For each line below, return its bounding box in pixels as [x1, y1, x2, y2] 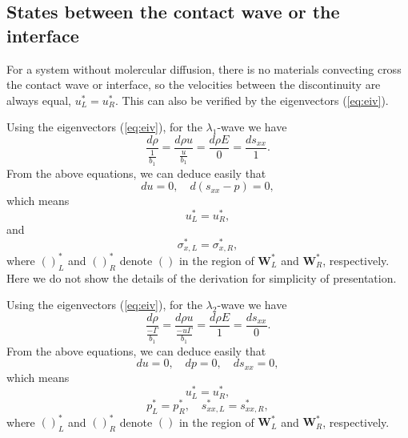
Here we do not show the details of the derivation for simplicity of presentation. [6, 269, 397, 286]
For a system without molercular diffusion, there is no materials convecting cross [6, 60, 402, 77]
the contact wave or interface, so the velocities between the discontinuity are [6, 76, 381, 93]
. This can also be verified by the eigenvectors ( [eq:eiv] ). [114, 91, 389, 108]
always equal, [6, 91, 71, 108]
